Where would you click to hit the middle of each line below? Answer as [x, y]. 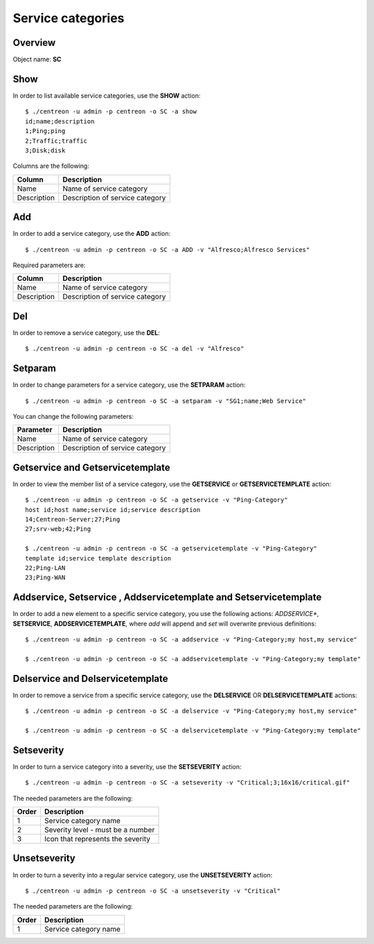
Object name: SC [37, 60]
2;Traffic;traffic [56, 141]
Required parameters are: [49, 265]
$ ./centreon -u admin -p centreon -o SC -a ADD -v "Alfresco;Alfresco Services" [168, 249]
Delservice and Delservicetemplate [91, 679]
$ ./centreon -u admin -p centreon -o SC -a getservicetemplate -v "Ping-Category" [171, 549]
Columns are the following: [51, 166]
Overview [34, 43]
